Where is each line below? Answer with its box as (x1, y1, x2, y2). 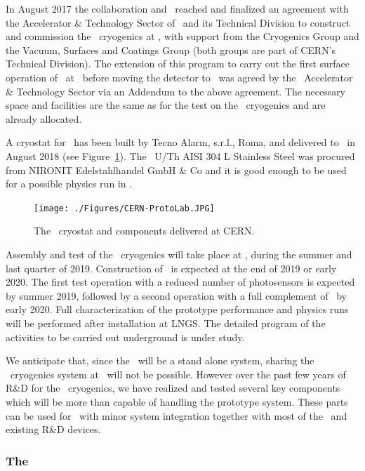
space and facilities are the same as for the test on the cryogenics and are (6, 98, 326, 112)
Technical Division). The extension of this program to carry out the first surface (6, 56, 350, 71)
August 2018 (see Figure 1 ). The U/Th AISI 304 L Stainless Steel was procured (6, 148, 355, 163)
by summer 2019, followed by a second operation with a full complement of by (6, 288, 347, 303)
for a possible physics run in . (6, 176, 133, 191)
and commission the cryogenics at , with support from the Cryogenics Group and (6, 29, 359, 44)
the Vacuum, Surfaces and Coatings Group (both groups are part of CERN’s (6, 42, 336, 57)
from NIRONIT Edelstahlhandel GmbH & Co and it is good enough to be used (6, 162, 347, 177)
